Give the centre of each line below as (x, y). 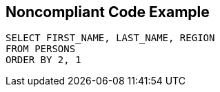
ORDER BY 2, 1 (43, 60)
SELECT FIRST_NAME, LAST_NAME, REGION (110, 38)
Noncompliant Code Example (108, 12)
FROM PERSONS (41, 49)
